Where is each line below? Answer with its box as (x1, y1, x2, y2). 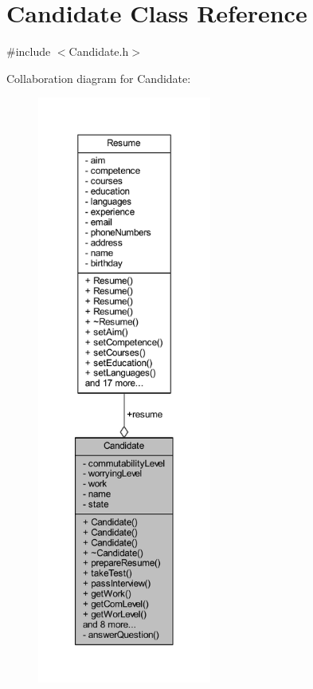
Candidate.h (68, 43, 129, 60)
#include (6, 43, 51, 60)
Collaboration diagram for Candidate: (6, 69, 191, 86)
